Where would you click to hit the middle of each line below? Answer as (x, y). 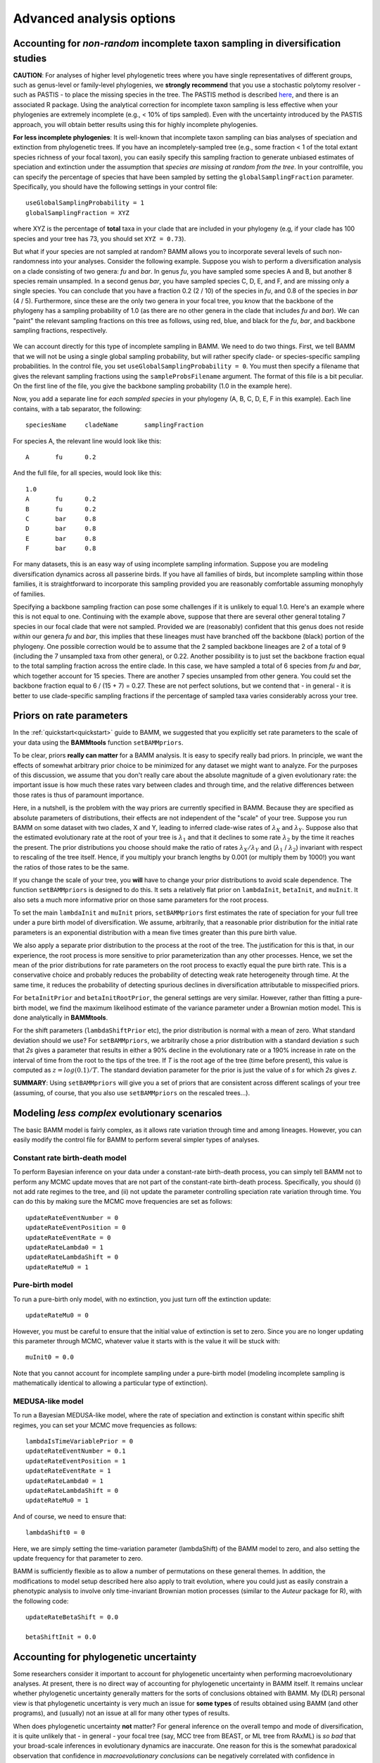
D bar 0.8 (61, 529)
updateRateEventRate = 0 (68, 1237)
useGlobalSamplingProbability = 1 (85, 203)
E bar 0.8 (61, 538)
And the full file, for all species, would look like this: (87, 473)
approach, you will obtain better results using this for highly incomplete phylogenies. (135, 124)
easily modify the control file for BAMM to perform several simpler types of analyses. (136, 1140)
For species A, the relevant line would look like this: (87, 441)
